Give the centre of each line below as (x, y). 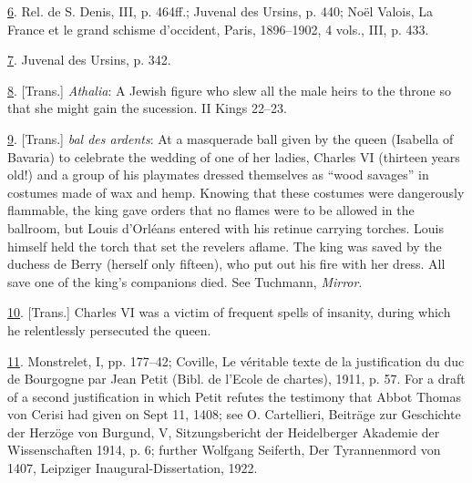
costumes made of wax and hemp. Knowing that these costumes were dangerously (236, 192)
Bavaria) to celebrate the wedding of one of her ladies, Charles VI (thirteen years (234, 156)
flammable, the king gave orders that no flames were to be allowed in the (211, 210)
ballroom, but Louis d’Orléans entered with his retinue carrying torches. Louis (226, 227)
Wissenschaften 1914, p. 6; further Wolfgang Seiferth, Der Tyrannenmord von (224, 450)
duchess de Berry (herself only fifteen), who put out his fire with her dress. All (226, 264)
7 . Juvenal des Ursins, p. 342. (89, 60)
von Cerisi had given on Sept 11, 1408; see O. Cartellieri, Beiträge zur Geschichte (234, 414)
